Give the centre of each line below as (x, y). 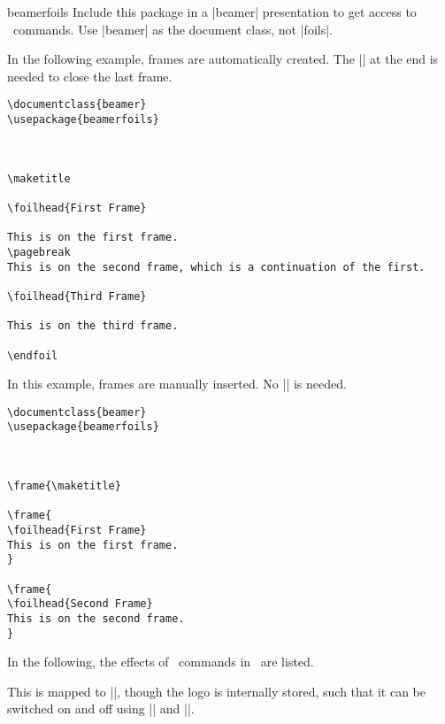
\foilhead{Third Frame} (77, 296)
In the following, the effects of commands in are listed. (161, 662)
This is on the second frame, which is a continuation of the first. (216, 267)
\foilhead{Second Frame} (80, 604)
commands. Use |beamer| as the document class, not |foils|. (173, 29)
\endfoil (33, 355)
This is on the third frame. (93, 326)
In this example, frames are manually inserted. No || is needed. (177, 384)
